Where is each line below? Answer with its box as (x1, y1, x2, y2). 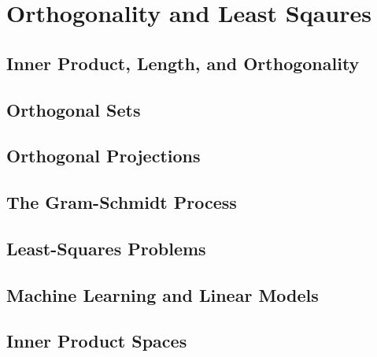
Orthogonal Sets (6, 97, 141, 121)
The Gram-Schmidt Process (6, 190, 237, 214)
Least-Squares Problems (6, 236, 206, 260)
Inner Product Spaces (6, 329, 187, 353)
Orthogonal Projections (6, 143, 201, 168)
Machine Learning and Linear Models (6, 282, 319, 307)
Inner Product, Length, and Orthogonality (6, 50, 360, 75)
